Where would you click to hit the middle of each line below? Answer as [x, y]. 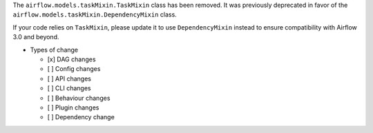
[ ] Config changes [74, 69]
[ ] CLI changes [69, 88]
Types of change [54, 50]
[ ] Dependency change [81, 117]
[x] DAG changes [71, 59]
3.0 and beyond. [36, 37]
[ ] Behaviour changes [79, 98]
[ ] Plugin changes [73, 108]
